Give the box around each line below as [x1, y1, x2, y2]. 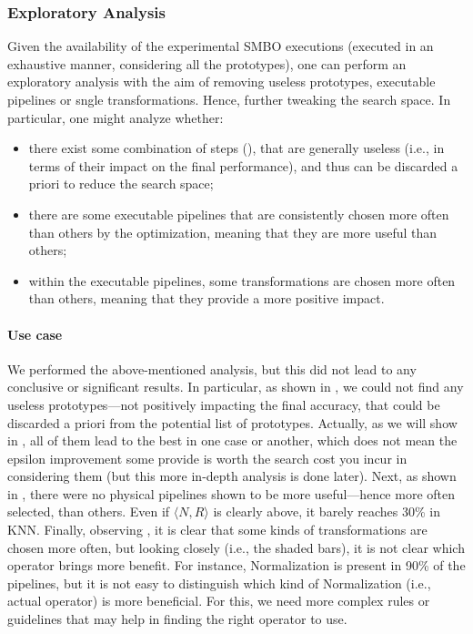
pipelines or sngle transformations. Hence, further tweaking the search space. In [7, 90, 451, 108]
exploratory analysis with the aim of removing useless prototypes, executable [7, 72, 436, 91]
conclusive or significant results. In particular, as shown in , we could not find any [7, 377, 464, 396]
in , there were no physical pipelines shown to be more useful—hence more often [7, 484, 455, 503]
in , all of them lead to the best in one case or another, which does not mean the [7, 431, 458, 450]
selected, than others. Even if [7, 502, 170, 521]
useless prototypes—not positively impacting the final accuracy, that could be [7, 394, 440, 414]
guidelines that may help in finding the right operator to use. [7, 609, 347, 629]
